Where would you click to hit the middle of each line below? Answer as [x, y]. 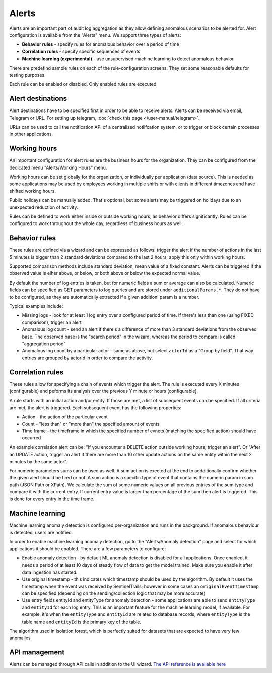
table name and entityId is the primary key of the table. [81, 622]
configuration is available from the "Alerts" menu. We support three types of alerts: [95, 35]
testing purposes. [28, 75]
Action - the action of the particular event [65, 417]
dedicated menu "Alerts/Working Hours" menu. [58, 167]
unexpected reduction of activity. [44, 207]
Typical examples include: [36, 306]
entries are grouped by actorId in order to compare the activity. [87, 358]
